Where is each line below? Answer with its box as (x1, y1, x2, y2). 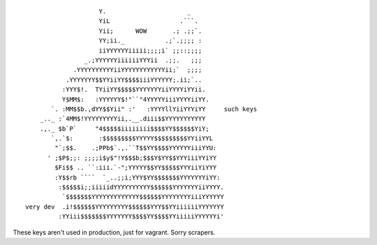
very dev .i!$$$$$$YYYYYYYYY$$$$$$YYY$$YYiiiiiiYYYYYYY (25, 202, 225, 211)
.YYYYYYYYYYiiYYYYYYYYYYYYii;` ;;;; (73, 66, 202, 74)
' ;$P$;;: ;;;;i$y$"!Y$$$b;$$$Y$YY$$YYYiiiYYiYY (47, 154, 217, 162)
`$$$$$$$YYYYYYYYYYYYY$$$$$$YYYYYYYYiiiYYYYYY (61, 193, 225, 201)
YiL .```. (98, 17, 199, 25)
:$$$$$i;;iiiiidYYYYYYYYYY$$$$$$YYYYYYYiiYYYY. (58, 184, 225, 191)
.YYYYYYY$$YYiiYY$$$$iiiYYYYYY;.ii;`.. (65, 75, 202, 84)
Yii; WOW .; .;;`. (98, 27, 202, 35)
